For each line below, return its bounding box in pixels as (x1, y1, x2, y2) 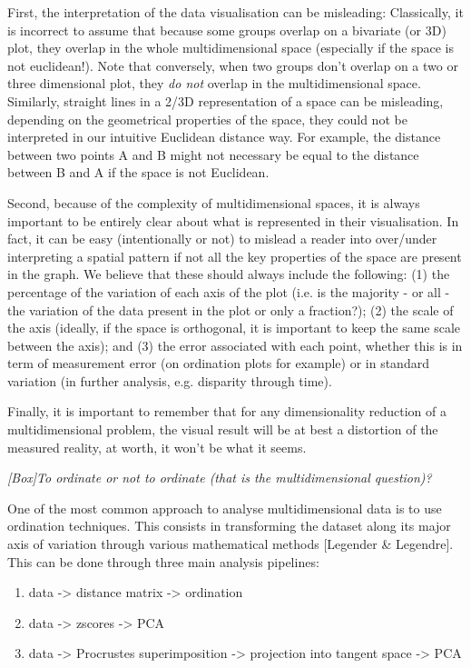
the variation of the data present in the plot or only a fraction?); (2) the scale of (7, 300, 454, 319)
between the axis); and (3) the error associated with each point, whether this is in (7, 335, 463, 354)
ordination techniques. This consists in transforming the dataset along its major (7, 516, 451, 535)
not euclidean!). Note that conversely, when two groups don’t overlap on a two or (7, 55, 458, 75)
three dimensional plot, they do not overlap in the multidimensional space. (7, 74, 421, 93)
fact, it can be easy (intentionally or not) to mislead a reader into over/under (7, 229, 437, 248)
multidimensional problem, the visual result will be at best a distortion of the (7, 420, 438, 439)
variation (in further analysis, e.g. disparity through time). (7, 371, 332, 390)
